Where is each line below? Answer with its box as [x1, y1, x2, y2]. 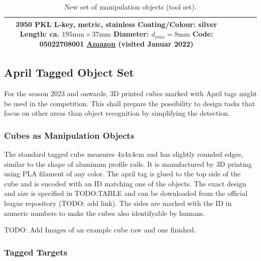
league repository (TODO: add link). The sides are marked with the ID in [4, 198, 232, 208]
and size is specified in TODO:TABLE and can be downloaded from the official [4, 188, 247, 198]
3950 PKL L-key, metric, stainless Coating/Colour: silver [16, 19, 217, 29]
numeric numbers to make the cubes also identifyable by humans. [4, 207, 205, 218]
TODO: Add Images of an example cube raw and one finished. [4, 224, 196, 235]
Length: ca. [20, 29, 60, 39]
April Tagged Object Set [4, 65, 134, 80]
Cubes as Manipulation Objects [4, 129, 135, 141]
